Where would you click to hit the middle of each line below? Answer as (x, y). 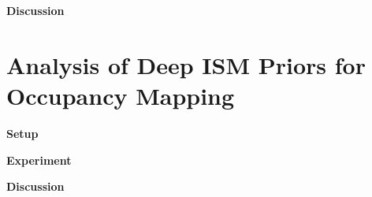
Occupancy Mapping (121, 95)
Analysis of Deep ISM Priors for (186, 64)
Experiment (39, 160)
